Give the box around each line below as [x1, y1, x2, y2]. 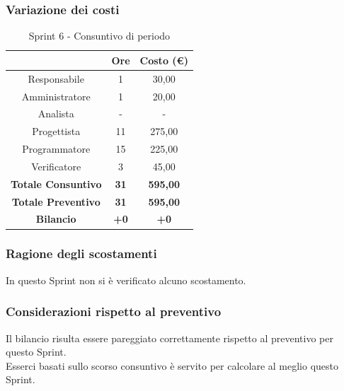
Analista [38, 106, 74, 121]
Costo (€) [139, 52, 188, 67]
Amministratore [21, 88, 91, 103]
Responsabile [28, 71, 84, 86]
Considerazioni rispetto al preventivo [6, 303, 222, 320]
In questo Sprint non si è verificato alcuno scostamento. [6, 272, 246, 287]
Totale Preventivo [11, 194, 101, 209]
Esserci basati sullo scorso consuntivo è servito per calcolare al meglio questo [6, 358, 339, 373]
